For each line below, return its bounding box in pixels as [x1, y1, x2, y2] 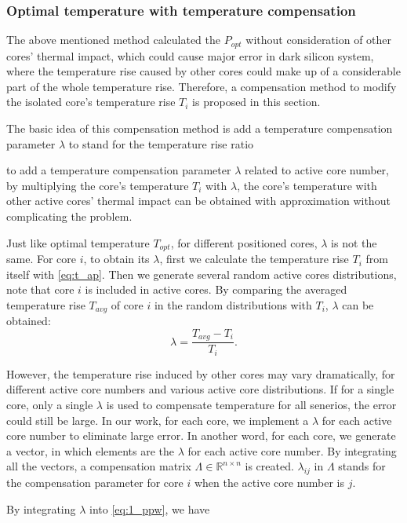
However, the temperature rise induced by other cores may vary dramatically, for [6, 365, 395, 382]
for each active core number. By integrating [187, 442, 397, 459]
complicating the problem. [6, 208, 133, 225]
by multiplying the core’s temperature [6, 177, 189, 193]
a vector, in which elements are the [6, 442, 175, 459]
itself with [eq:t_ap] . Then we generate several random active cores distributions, [6, 265, 397, 282]
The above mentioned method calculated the [6, 31, 220, 48]
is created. [245, 458, 294, 474]
